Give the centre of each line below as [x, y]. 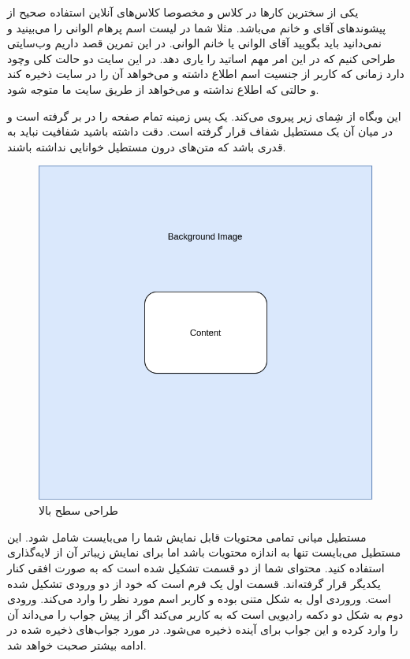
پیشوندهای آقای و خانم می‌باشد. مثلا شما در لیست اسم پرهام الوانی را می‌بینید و [197, 27]
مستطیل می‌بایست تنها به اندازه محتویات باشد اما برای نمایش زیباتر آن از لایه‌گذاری [204, 552]
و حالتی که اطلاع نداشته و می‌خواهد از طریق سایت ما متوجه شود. [163, 89]
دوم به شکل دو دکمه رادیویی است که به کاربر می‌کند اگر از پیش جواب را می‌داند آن [205, 614]
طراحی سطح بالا [78, 510]
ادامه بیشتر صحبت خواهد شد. [77, 645]
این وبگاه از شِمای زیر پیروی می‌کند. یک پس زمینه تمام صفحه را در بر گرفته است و [204, 115]
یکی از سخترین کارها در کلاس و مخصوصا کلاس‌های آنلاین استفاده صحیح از [183, 12]
